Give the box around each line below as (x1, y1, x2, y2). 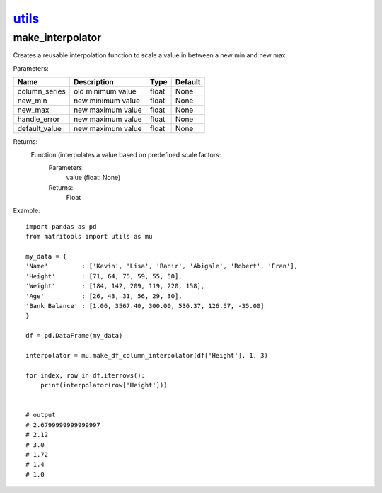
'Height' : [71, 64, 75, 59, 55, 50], (25, 272, 183, 280)
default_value (17, 124, 62, 134)
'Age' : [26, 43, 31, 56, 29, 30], (25, 292, 183, 300)
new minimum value (73, 96, 141, 106)
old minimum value (73, 86, 137, 96)
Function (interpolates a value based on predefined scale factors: (30, 150, 221, 159)
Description (73, 77, 115, 87)
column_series (17, 86, 66, 96)
